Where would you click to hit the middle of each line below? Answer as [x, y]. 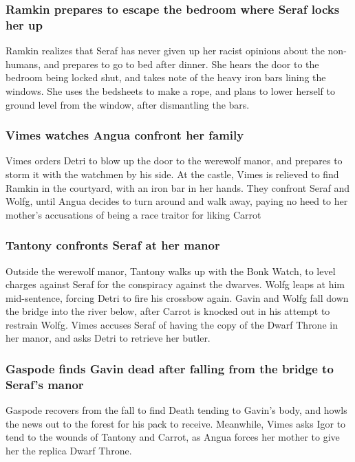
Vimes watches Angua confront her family [125, 135]
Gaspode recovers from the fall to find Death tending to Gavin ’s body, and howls [176, 410]
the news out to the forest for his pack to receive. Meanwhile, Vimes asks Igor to [176, 423]
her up [24, 24]
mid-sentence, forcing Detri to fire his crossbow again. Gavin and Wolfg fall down [177, 297]
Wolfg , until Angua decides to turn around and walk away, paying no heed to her [177, 201]
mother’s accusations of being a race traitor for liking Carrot [133, 214]
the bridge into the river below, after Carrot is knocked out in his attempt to [168, 311]
